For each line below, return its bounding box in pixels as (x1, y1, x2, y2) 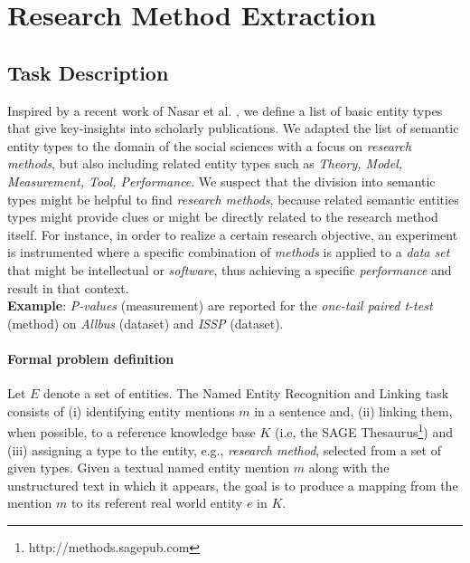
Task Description (7, 58, 169, 86)
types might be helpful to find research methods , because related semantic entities (7, 189, 459, 208)
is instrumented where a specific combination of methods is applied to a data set (7, 243, 450, 262)
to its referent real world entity (71, 493, 243, 512)
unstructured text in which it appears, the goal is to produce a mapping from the (7, 475, 458, 494)
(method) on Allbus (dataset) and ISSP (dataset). (7, 313, 284, 332)
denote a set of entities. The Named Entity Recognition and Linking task (43, 384, 449, 403)
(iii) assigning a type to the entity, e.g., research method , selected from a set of (7, 440, 441, 459)
